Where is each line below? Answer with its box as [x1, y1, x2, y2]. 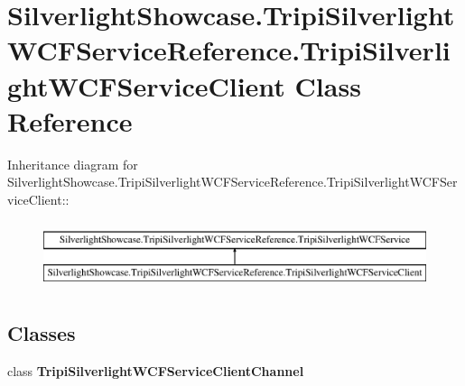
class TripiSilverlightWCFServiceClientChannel [7, 361, 304, 380]
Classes [7, 319, 76, 347]
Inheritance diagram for [7, 154, 138, 173]
